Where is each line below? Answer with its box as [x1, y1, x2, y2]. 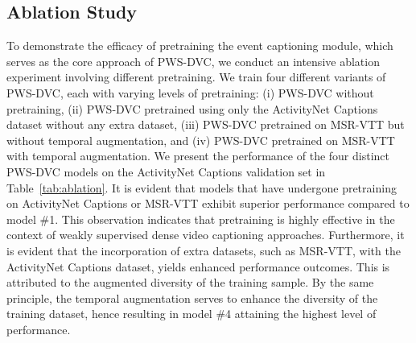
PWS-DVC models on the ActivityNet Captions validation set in [6, 163, 326, 180]
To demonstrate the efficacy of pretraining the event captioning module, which [6, 37, 393, 54]
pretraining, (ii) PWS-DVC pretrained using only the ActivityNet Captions [6, 100, 378, 117]
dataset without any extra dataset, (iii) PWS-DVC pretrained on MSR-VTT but [6, 116, 405, 133]
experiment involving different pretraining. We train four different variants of [6, 68, 386, 85]
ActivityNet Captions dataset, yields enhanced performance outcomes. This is [6, 258, 390, 275]
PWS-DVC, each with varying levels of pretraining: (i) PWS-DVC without [6, 84, 374, 101]
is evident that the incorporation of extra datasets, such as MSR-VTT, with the [6, 242, 401, 258]
